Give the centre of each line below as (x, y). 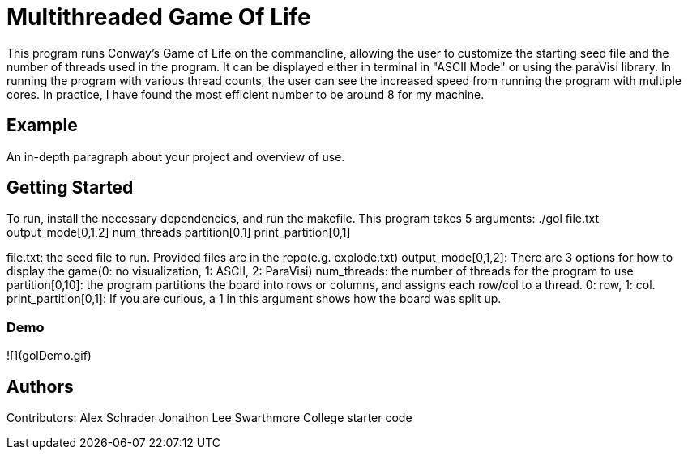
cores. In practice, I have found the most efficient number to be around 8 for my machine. (246, 94)
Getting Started (70, 188)
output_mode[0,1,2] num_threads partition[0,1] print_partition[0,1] (179, 232)
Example (42, 126)
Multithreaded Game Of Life (159, 17)
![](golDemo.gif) (49, 356)
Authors (40, 386)
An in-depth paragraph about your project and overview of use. (176, 156)
